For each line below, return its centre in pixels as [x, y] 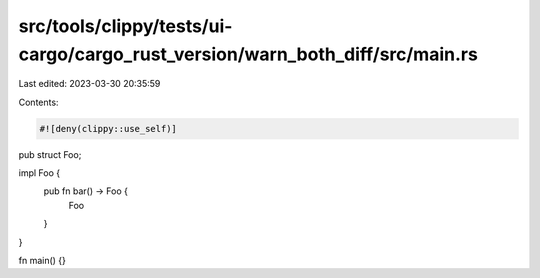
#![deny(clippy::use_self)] [108, 128]
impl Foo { [39, 173]
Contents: [38, 102]
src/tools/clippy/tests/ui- [125, 26]
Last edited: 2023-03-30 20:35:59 [89, 84]
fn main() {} [42, 261]
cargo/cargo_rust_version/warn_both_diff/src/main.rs [248, 54]
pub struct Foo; [50, 154]
